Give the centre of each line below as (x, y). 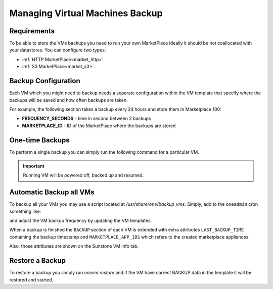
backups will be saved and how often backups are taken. (69, 100)
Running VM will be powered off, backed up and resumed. (83, 175)
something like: (25, 211)
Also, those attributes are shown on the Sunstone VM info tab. (74, 246)
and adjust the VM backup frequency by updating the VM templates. (81, 221)
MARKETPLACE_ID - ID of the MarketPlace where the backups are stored (99, 126)
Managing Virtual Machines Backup (86, 13)
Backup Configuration (45, 81)
